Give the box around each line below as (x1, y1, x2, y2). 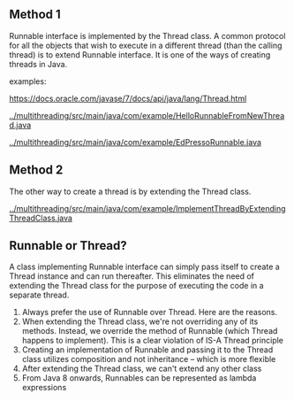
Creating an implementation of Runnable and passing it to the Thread (21, 344, 274, 355)
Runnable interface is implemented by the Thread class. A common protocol (9, 30, 286, 41)
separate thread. (9, 289, 70, 300)
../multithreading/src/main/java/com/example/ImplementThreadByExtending (9, 203, 286, 213)
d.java (9, 120, 32, 130)
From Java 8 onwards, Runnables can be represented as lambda (21, 373, 257, 383)
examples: (9, 75, 47, 87)
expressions (21, 382, 67, 393)
